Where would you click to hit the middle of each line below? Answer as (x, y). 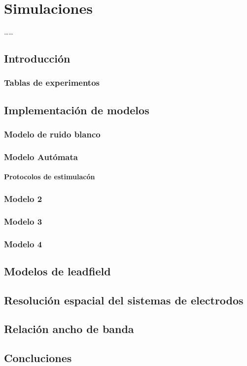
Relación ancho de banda (69, 329)
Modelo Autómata (41, 156)
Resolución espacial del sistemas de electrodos (124, 300)
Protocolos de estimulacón (50, 177)
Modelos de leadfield (57, 271)
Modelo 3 (23, 221)
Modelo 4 (23, 244)
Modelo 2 (23, 198)
